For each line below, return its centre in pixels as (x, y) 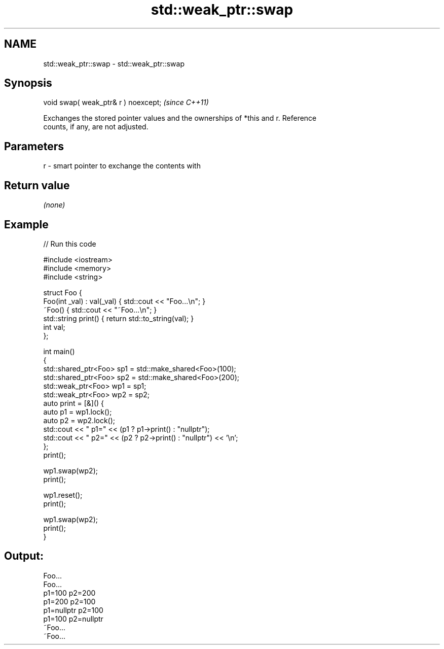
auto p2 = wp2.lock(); (79, 420)
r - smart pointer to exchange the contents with (122, 166)
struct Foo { (63, 292)
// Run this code (70, 244)
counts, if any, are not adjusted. (96, 127)
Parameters (34, 146)
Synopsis (28, 83)
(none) (54, 205)
